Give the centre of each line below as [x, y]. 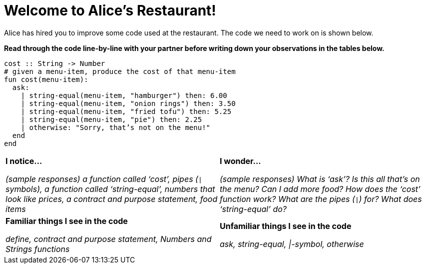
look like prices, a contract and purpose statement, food [112, 199]
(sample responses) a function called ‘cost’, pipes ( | [104, 179]
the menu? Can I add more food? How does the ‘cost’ [320, 189]
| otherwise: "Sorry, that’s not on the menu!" [116, 127]
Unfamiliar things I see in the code [286, 226]
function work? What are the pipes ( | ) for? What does [321, 199]
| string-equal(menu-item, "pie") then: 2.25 [111, 119]
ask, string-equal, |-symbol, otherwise [292, 244]
